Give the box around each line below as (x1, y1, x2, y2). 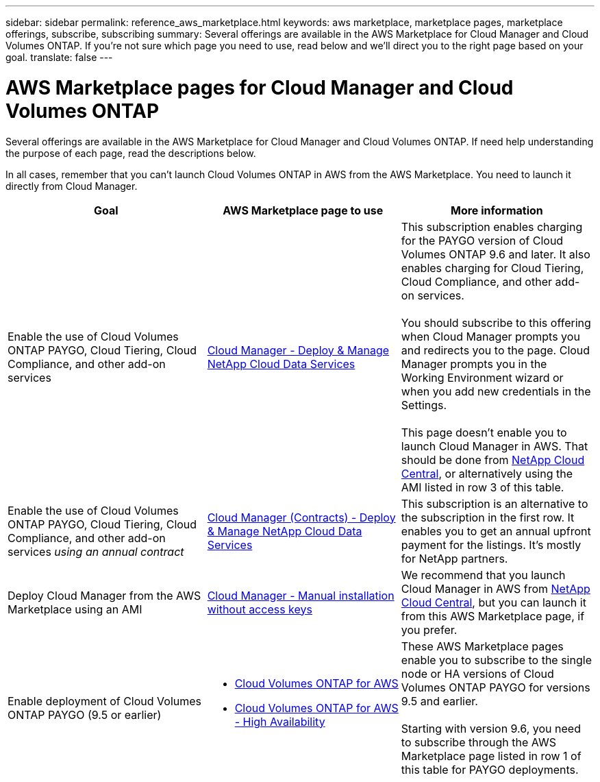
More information (451, 203, 543, 217)
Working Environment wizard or (401, 370, 564, 384)
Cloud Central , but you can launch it (401, 595, 586, 609)
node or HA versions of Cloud (401, 666, 554, 681)
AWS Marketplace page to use (223, 203, 384, 217)
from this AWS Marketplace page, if (401, 609, 585, 623)
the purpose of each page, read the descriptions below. (5, 147, 256, 159)
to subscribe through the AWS (401, 735, 556, 749)
